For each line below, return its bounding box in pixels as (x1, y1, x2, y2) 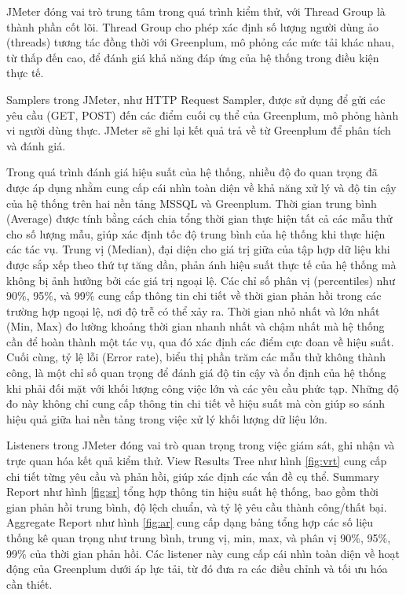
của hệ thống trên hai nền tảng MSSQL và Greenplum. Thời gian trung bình (6, 194, 377, 211)
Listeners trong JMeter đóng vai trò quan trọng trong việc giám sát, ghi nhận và (6, 437, 395, 453)
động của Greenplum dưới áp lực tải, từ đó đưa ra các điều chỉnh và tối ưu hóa (6, 560, 388, 577)
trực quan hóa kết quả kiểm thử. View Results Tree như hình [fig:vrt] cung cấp (6, 453, 387, 469)
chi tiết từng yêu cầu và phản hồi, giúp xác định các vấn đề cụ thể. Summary (6, 468, 379, 484)
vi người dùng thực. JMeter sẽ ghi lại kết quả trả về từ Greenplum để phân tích (6, 122, 391, 139)
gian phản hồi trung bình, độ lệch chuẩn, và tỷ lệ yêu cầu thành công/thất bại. (6, 498, 387, 515)
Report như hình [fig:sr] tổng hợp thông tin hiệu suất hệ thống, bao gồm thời (6, 483, 379, 500)
